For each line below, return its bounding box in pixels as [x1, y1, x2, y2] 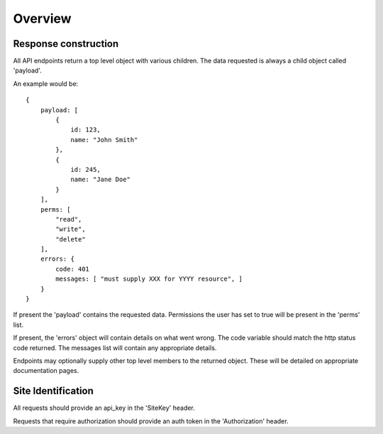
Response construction [13, 38, 119, 50]
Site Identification [13, 385, 94, 397]
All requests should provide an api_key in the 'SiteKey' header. [13, 403, 195, 412]
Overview [13, 11, 72, 26]
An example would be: [13, 79, 79, 88]
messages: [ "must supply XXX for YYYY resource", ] [55, 275, 243, 283]
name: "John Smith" [70, 136, 138, 143]
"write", [55, 225, 86, 234]
